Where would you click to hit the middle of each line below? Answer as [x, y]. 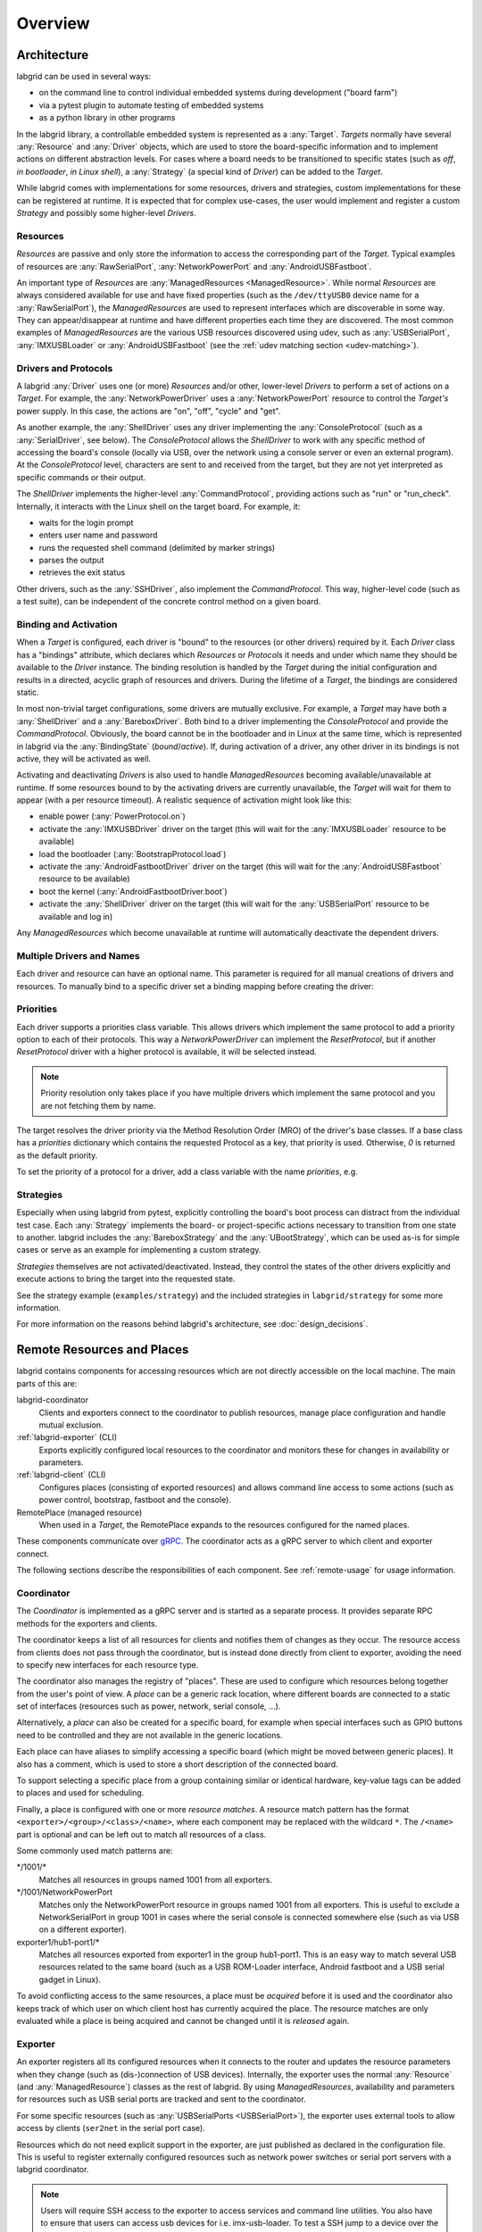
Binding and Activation [67, 625]
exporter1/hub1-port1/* [58, 1942]
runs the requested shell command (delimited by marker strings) [157, 547]
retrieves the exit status [82, 572]
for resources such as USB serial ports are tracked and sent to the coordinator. [162, 2099]
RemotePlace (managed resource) [79, 1512]
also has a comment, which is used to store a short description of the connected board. [177, 1764]
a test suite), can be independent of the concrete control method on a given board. [169, 602]
